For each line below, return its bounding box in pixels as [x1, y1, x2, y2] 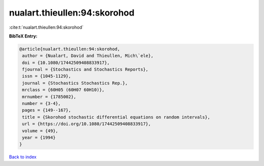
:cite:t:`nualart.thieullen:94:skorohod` [9, 24, 84, 30]
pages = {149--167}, [22, 108, 71, 113]
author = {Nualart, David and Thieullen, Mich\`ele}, [22, 53, 154, 58]
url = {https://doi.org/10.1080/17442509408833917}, [22, 121, 151, 127]
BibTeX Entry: [9, 33, 38, 39]
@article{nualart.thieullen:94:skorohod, [19, 46, 120, 52]
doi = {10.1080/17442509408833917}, [22, 60, 110, 65]
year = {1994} [22, 135, 56, 140]
